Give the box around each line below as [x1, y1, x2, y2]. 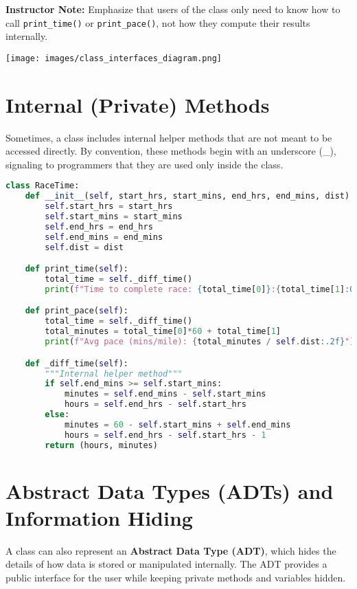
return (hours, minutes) [45, 440, 158, 450]
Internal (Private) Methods [5, 90, 270, 118]
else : [45, 410, 70, 419]
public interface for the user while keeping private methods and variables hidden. [5, 570, 346, 584]
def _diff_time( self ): [25, 358, 128, 368]
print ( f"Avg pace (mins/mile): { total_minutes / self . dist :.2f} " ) [45, 337, 355, 347]
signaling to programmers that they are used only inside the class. [5, 157, 284, 171]
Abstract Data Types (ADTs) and [5, 476, 334, 504]
